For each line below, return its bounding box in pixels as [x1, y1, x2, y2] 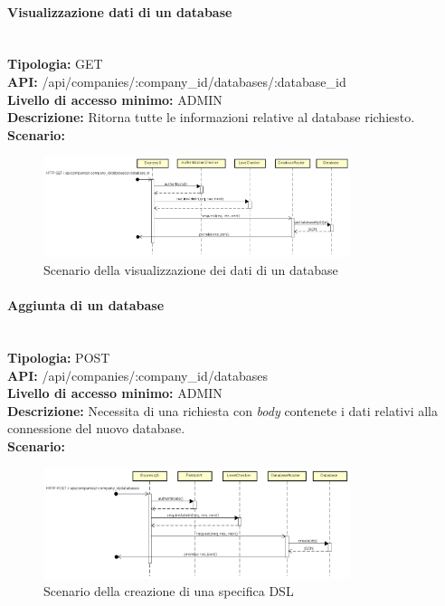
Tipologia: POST [7, 348, 110, 366]
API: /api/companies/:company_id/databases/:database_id [7, 71, 346, 90]
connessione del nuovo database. [7, 419, 185, 438]
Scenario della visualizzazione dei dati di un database [43, 260, 338, 279]
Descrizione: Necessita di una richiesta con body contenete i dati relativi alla [7, 401, 438, 420]
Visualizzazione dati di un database [7, 2, 232, 21]
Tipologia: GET [7, 54, 103, 73]
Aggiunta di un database [7, 296, 165, 315]
